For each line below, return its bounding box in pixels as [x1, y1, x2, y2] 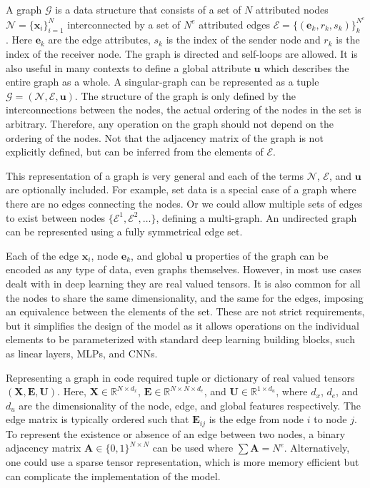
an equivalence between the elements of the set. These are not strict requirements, [6, 304, 365, 319]
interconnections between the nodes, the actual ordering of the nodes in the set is [6, 102, 361, 117]
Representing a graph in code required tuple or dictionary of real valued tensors [6, 370, 355, 385]
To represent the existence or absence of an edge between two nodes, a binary [6, 426, 346, 441]
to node [314, 412, 347, 427]
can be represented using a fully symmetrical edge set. [6, 224, 243, 239]
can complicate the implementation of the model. [6, 468, 221, 483]
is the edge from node [209, 412, 304, 427]
